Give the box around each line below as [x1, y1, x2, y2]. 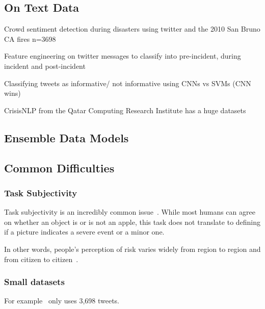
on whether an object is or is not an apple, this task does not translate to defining [4, 216, 261, 227]
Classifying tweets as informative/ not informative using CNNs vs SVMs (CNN [4, 78, 251, 88]
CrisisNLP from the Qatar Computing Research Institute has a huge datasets [4, 105, 246, 115]
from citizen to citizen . [4, 253, 78, 264]
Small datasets [4, 275, 65, 288]
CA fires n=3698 [4, 33, 56, 44]
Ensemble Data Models [4, 130, 129, 145]
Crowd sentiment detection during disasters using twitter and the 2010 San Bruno [4, 23, 260, 34]
